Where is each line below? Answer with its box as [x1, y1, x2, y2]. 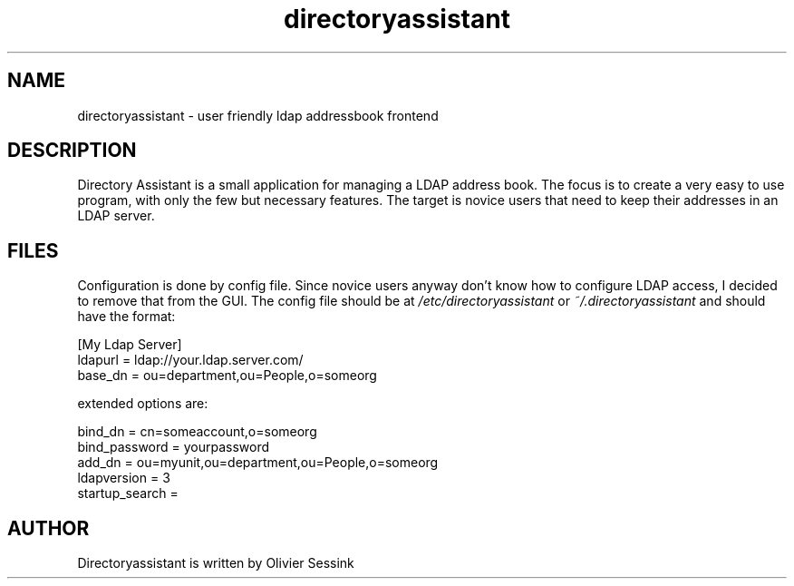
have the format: [77, 308, 176, 325]
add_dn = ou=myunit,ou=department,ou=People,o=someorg [77, 454, 439, 471]
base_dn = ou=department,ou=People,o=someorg [77, 367, 377, 384]
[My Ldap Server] [77, 337, 182, 353]
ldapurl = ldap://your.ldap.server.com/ [77, 352, 304, 368]
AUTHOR [7, 516, 90, 540]
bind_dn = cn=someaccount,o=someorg [77, 424, 317, 440]
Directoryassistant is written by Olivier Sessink [77, 555, 354, 571]
